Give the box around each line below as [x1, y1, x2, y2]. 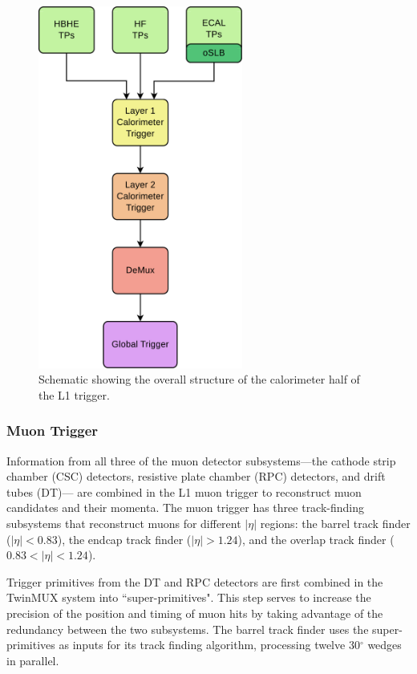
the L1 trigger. [38, 386, 110, 403]
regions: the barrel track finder [260, 515, 411, 532]
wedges [367, 636, 402, 653]
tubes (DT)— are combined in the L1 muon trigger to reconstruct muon [6, 483, 362, 500]
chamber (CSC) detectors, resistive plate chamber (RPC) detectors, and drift [6, 468, 386, 485]
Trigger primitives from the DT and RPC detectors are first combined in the [6, 573, 383, 590]
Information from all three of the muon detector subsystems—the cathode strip [6, 452, 396, 469]
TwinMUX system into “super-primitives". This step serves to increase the [6, 589, 371, 606]
